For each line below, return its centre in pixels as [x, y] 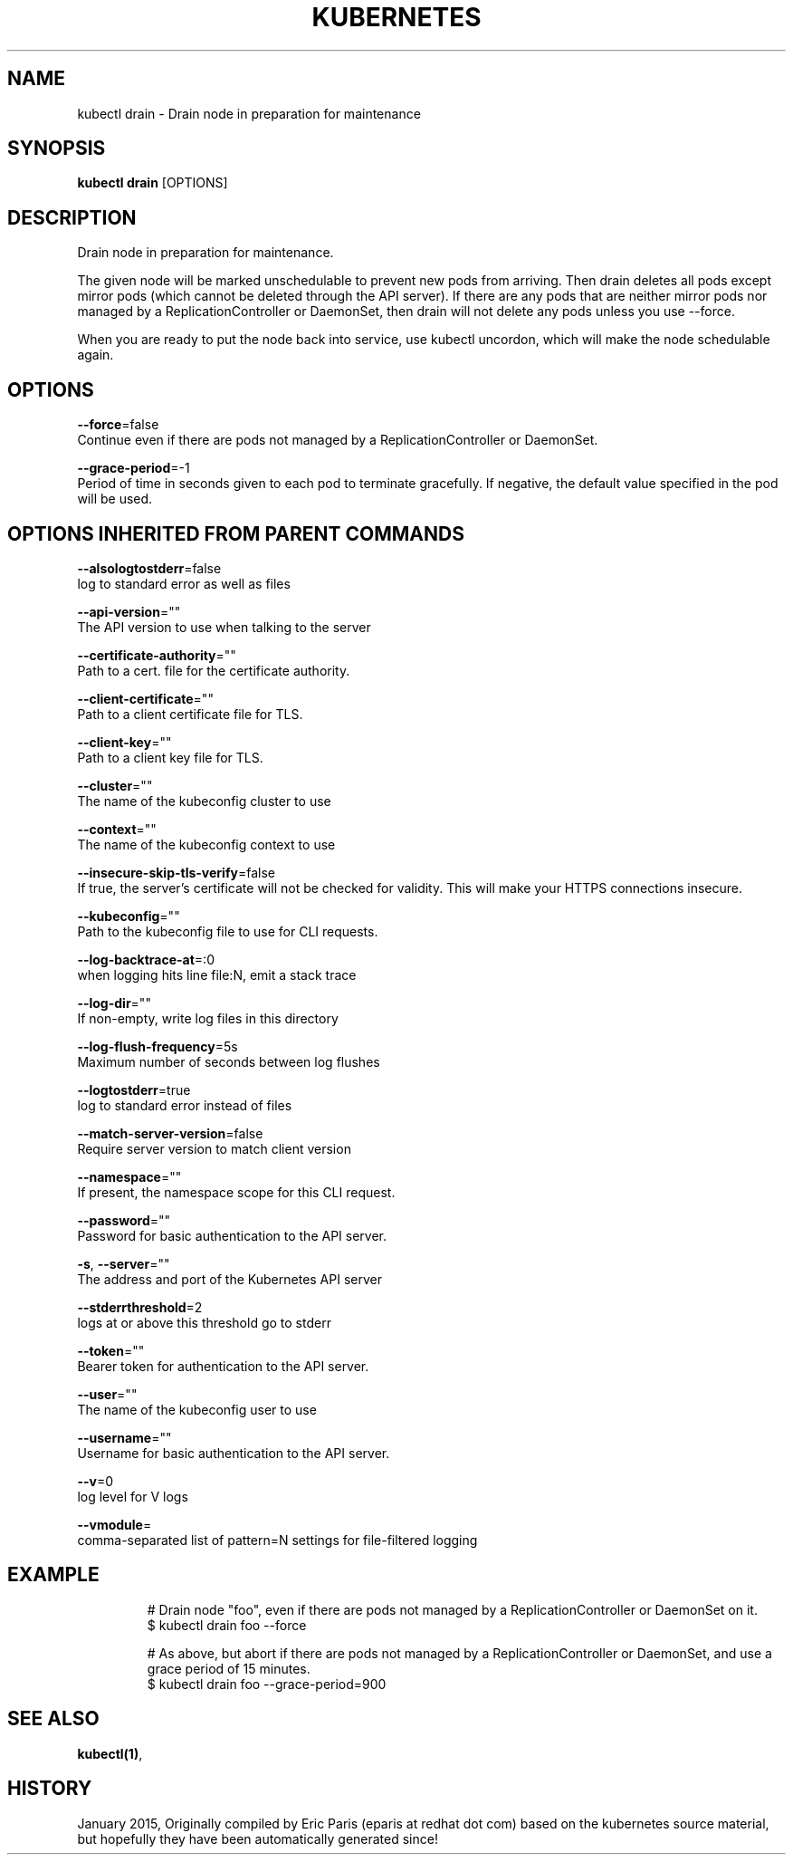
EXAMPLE [53, 1575]
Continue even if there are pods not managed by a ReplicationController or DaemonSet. [338, 440]
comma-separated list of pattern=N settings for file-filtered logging [277, 1540]
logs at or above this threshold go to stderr [204, 1322]
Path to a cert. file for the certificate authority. [214, 670]
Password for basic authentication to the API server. [232, 1235]
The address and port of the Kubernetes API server [229, 1279]
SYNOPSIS [57, 149]
